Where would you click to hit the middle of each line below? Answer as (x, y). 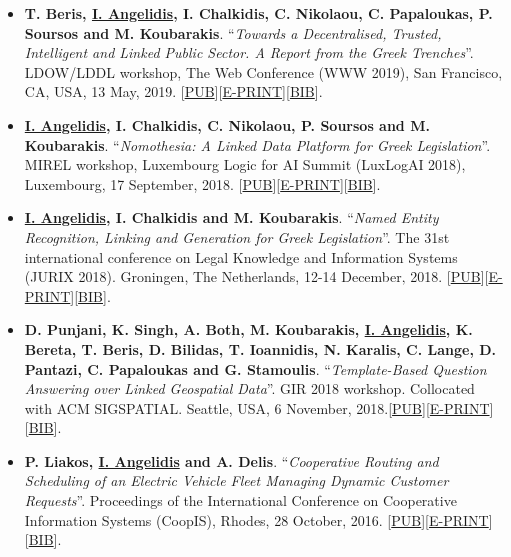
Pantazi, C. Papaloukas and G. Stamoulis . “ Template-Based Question (255, 368)
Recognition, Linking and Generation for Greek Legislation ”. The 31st (237, 236)
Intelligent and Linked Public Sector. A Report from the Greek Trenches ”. (249, 52)
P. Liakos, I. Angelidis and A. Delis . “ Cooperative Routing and (231, 460)
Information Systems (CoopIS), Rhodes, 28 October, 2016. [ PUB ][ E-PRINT (256, 519)
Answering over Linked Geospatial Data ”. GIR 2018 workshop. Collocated (249, 388)
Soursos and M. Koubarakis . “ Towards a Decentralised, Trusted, (233, 32)
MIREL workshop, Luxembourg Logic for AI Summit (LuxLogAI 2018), (245, 164)
